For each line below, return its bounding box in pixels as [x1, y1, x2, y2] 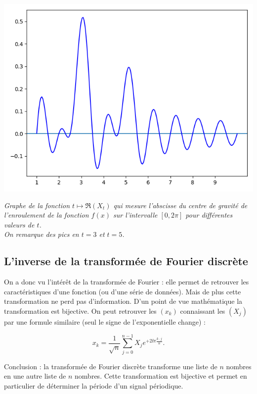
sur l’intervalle [113, 210, 158, 220]
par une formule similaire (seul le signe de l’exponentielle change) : [4, 316, 206, 327]
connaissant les [180, 305, 225, 316]
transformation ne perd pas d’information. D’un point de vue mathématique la [4, 296, 243, 306]
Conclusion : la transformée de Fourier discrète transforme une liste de [4, 361, 217, 371]
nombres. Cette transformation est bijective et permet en [75, 371, 247, 381]
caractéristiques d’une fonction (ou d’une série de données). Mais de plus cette [4, 286, 241, 296]
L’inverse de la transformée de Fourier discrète [4, 253, 248, 269]
